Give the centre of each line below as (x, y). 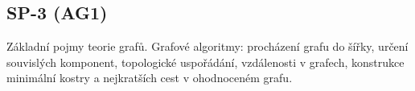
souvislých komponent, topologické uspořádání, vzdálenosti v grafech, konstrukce (205, 62)
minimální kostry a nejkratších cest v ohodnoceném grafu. (150, 78)
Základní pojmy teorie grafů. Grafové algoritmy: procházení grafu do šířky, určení (207, 46)
